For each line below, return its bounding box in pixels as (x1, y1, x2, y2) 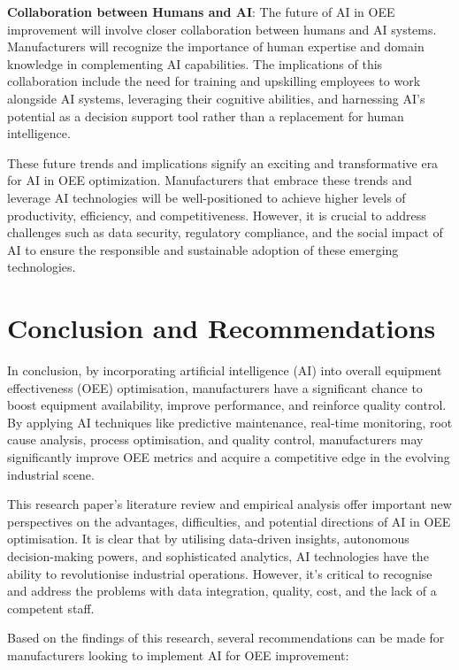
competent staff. (7, 598, 95, 617)
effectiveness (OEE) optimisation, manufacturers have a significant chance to (7, 378, 423, 397)
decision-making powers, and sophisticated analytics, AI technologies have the (7, 546, 429, 565)
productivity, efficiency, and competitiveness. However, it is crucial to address (7, 205, 426, 224)
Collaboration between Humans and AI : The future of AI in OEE (7, 3, 395, 20)
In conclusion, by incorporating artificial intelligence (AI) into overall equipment (7, 361, 442, 380)
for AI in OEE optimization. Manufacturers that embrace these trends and (7, 171, 412, 189)
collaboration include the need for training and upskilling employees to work (7, 72, 421, 90)
